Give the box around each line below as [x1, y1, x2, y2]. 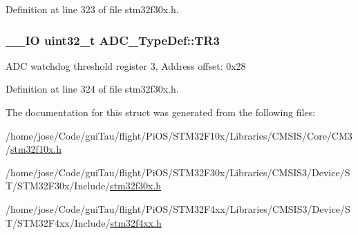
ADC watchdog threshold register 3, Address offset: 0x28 [6, 58, 246, 73]
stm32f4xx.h [110, 215, 162, 229]
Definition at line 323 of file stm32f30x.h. [6, 2, 179, 16]
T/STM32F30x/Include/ [6, 178, 111, 193]
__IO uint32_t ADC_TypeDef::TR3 [6, 31, 220, 48]
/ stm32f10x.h [6, 142, 62, 156]
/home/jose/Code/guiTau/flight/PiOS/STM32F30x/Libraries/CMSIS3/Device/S [6, 164, 350, 179]
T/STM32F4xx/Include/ [6, 215, 111, 229]
